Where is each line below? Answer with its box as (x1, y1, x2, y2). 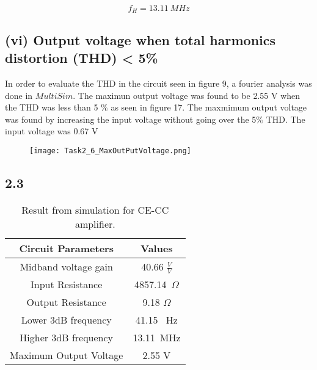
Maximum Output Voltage (10, 348, 123, 363)
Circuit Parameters (19, 241, 114, 255)
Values (140, 241, 173, 255)
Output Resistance (26, 295, 106, 310)
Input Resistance (31, 277, 103, 292)
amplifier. (75, 216, 115, 231)
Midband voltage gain (20, 259, 113, 274)
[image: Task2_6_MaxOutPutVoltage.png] (29, 147, 191, 156)
